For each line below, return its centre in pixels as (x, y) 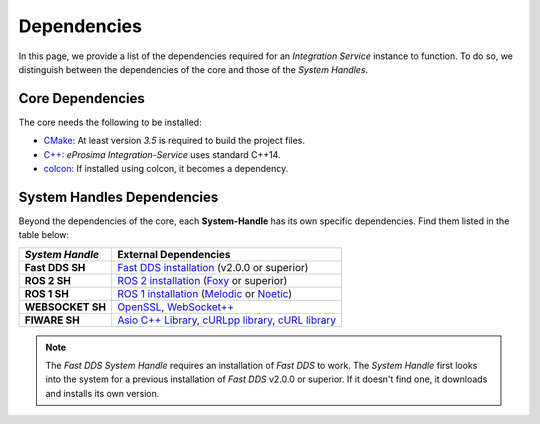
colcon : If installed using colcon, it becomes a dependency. (166, 169)
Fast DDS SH (55, 267)
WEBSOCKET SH (65, 307)
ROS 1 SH (46, 293)
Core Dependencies (81, 98)
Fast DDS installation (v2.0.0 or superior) (212, 267)
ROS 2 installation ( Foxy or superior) (202, 280)
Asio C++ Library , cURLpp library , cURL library (226, 320)
